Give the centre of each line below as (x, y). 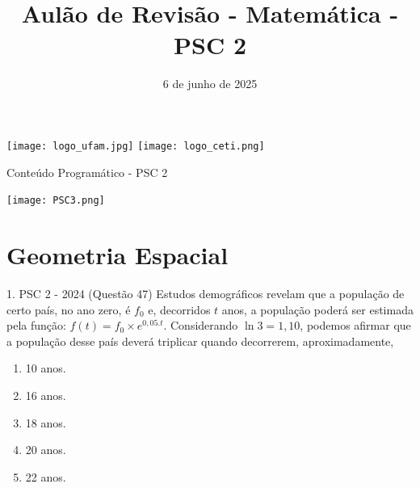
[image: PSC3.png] (56, 201)
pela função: (36, 325)
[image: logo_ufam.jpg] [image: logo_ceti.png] (136, 146)
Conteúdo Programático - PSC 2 (87, 172)
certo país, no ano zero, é (69, 309)
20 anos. (46, 450)
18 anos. (46, 422)
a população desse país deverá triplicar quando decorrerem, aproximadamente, (200, 341)
